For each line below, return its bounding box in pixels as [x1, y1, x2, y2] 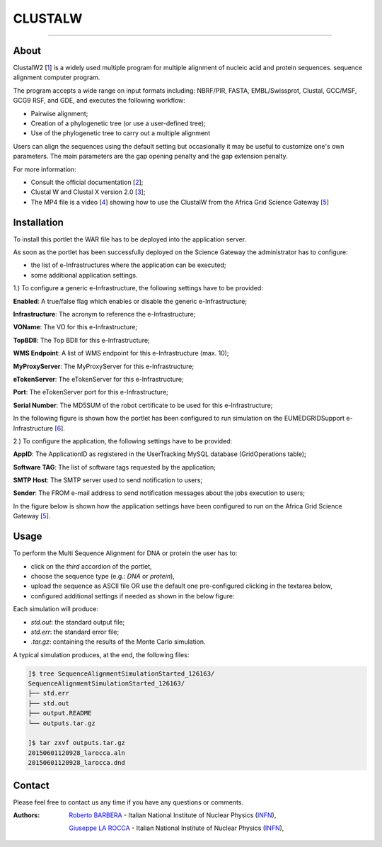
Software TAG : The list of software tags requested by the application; [13, 462, 216, 471]
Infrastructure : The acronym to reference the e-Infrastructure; [13, 310, 196, 318]
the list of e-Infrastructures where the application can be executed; [30, 261, 226, 269]
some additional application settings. [30, 271, 138, 279]
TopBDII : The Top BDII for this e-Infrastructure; [13, 336, 150, 344]
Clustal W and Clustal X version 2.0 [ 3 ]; [30, 188, 146, 196]
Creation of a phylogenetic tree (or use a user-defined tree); [30, 119, 207, 127]
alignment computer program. [13, 73, 100, 81]
